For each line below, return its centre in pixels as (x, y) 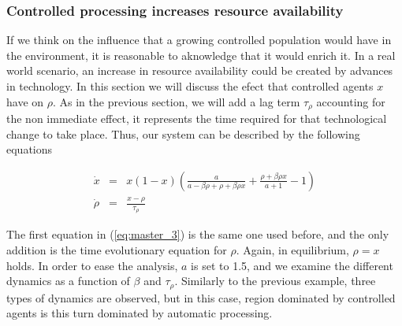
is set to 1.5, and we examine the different (292, 265)
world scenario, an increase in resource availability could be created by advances (200, 70)
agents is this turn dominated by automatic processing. (140, 313)
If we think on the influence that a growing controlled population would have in (199, 40)
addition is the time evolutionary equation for (117, 250)
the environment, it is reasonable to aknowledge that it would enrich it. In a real (201, 55)
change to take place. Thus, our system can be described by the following (183, 133)
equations (30, 149)
